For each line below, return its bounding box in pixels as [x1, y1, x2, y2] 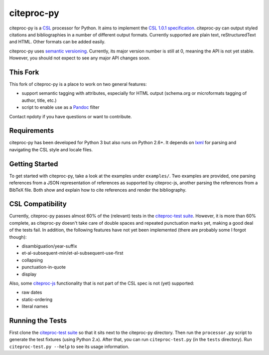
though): [9, 234, 27, 240]
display [21, 271, 37, 277]
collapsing [21, 257, 43, 263]
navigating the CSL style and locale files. [9, 146, 93, 152]
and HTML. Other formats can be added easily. [9, 39, 106, 45]
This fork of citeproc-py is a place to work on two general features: [9, 81, 147, 87]
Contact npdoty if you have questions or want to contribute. [9, 113, 132, 119]
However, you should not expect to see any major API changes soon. [9, 55, 150, 61]
